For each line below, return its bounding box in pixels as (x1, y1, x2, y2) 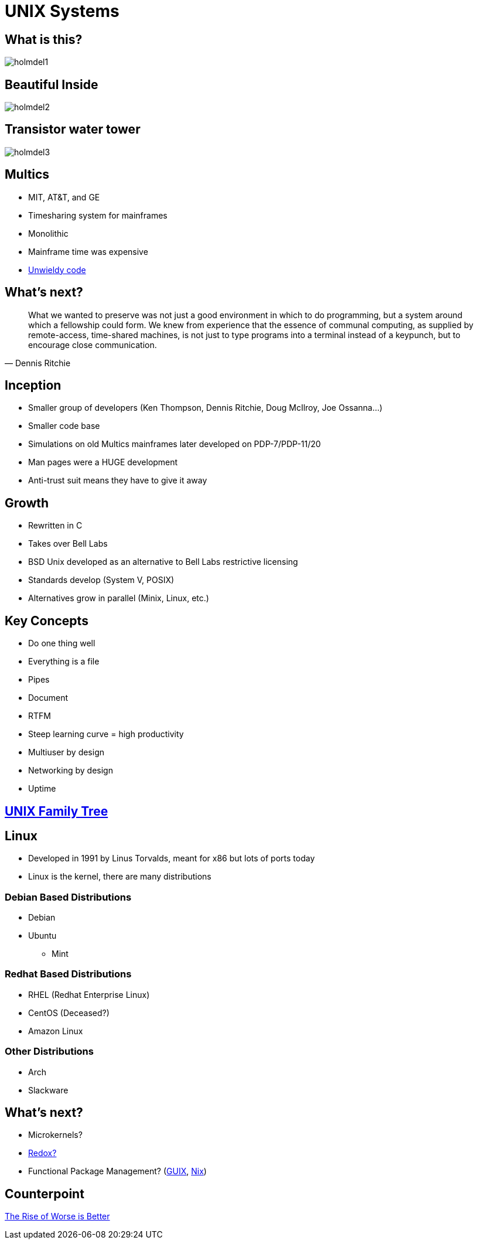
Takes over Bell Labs (28, 539, 108, 549)
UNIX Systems (5, 1, 119, 21)
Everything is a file (28, 656, 100, 667)
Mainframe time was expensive (28, 246, 148, 257)
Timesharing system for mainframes (28, 210, 168, 220)
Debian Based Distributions (5, 891, 132, 903)
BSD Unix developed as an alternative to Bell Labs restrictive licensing (28, 557, 298, 567)
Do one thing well (28, 638, 95, 649)
